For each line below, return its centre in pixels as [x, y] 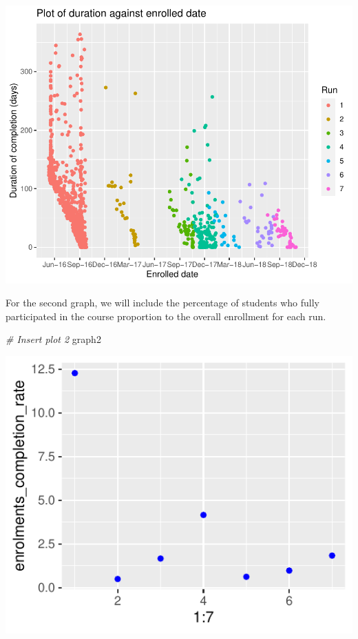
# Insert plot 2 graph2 [53, 339]
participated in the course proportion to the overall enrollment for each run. [166, 316]
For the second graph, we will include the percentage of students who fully [162, 303]
